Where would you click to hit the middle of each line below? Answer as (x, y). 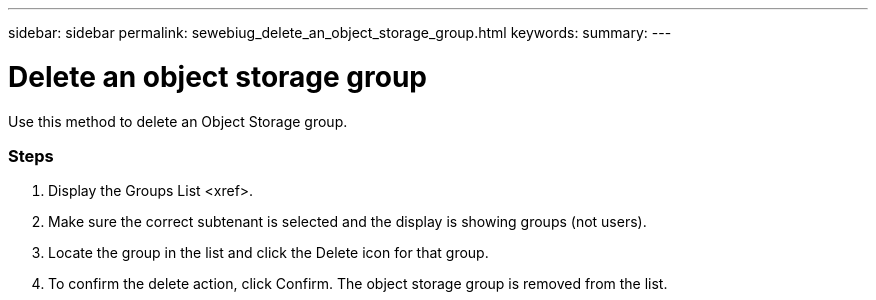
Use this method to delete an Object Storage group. (178, 121)
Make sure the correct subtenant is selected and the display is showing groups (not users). (347, 222)
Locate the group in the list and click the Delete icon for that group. (268, 253)
